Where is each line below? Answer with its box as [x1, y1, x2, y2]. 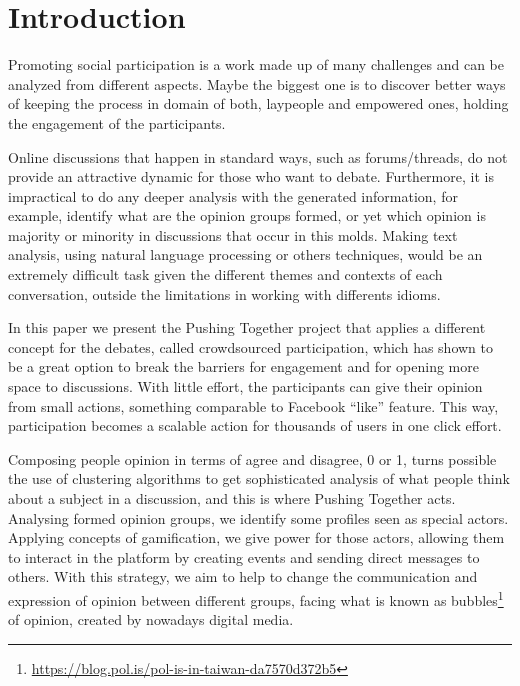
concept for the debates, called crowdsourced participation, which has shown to [8, 336, 494, 357]
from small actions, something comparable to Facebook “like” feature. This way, [8, 395, 499, 416]
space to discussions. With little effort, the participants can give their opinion [8, 376, 483, 397]
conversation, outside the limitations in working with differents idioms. [8, 283, 441, 304]
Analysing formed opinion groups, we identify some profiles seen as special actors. [8, 507, 509, 528]
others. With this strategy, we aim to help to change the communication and [8, 566, 478, 587]
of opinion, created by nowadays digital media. [8, 609, 294, 630]
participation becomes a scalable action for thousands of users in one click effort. [8, 415, 502, 436]
